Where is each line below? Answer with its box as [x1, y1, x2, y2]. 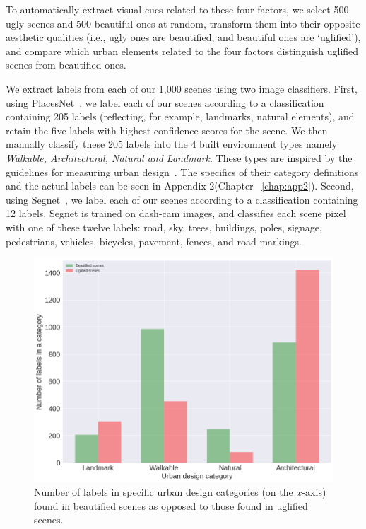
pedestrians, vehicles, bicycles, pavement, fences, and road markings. [6, 233, 302, 248]
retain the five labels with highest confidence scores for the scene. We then [6, 122, 328, 137]
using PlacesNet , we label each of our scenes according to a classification [6, 95, 324, 110]
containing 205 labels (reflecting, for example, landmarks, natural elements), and [6, 109, 355, 124]
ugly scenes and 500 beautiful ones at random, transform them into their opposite [6, 16, 360, 30]
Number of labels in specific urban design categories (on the [34, 484, 293, 499]
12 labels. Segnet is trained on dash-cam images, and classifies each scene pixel [6, 206, 346, 221]
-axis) [302, 484, 326, 499]
